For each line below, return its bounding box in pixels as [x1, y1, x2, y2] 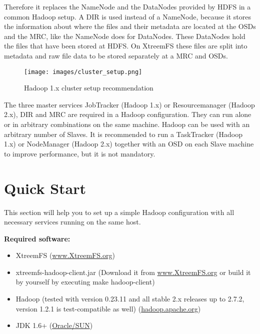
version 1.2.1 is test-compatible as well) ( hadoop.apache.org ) [15, 303, 201, 313]
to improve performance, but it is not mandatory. [4, 148, 155, 158]
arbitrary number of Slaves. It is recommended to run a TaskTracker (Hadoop [4, 128, 242, 139]
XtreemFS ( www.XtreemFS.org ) [15, 250, 115, 260]
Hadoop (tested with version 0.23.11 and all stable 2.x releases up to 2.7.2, [15, 293, 244, 304]
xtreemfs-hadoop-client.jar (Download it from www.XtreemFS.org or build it [15, 266, 251, 277]
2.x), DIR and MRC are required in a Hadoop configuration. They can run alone [4, 109, 251, 119]
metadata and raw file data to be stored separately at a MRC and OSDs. [4, 50, 228, 60]
